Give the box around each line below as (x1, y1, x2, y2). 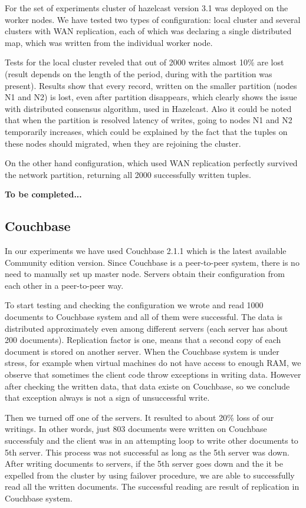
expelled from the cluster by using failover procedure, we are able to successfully (5, 469, 295, 481)
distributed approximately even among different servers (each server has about (5, 322, 288, 334)
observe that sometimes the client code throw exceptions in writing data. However (5, 368, 301, 381)
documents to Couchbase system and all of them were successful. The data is (5, 311, 283, 323)
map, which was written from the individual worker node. (5, 36, 213, 48)
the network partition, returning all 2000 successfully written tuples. (5, 168, 251, 180)
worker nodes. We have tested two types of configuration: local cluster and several (5, 13, 301, 25)
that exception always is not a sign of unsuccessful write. (5, 391, 210, 404)
